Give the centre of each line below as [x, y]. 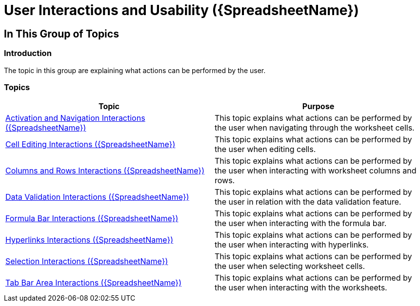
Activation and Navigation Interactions [75, 118]
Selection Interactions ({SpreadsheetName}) [87, 261]
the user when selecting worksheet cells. [290, 266]
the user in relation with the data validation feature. [308, 202]
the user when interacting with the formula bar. [301, 223]
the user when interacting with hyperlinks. [292, 245]
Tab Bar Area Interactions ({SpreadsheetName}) [93, 283]
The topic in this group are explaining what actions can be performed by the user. [135, 70]
